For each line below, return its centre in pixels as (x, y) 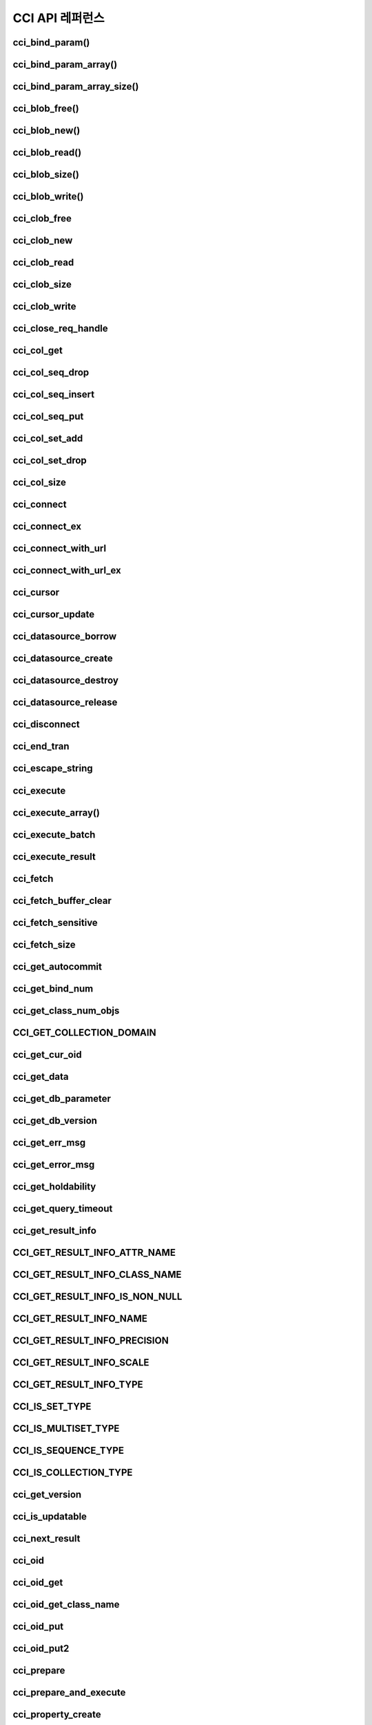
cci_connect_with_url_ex (67, 570)
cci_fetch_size (44, 944)
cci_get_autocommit (58, 966)
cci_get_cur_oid (47, 1055)
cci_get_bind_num (53, 988)
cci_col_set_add (48, 438)
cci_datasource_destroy (65, 681)
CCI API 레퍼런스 (59, 18)
